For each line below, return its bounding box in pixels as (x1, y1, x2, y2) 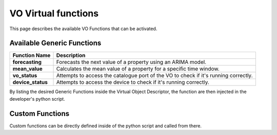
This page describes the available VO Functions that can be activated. (9, 26, 157, 32)
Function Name (12, 52, 51, 59)
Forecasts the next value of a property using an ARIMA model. (56, 59, 207, 66)
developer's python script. (9, 96, 65, 102)
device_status (12, 79, 48, 86)
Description (56, 52, 86, 59)
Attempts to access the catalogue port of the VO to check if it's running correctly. (56, 72, 253, 79)
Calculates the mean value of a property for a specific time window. (56, 65, 220, 73)
